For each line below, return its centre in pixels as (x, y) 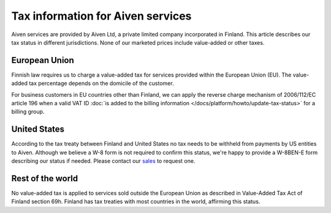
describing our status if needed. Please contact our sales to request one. (103, 161)
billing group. (28, 112)
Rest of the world (45, 178)
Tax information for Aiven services (101, 16)
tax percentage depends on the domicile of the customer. (101, 83)
